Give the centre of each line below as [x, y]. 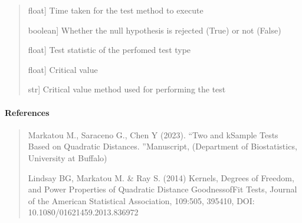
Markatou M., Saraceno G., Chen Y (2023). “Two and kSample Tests [153, 134]
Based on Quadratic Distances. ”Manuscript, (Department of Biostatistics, [163, 146]
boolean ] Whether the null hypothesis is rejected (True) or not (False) [155, 30]
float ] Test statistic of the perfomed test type [109, 50]
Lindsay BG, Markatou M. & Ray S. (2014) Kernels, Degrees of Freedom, [161, 177]
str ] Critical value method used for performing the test [127, 89]
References [27, 112]
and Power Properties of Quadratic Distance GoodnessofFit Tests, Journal [163, 189]
